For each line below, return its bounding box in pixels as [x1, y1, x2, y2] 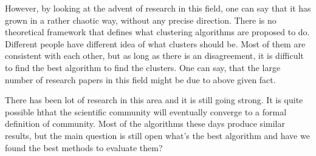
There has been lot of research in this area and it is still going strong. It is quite [5, 93, 303, 106]
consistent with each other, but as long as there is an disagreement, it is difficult [5, 49, 304, 62]
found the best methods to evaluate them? [5, 141, 163, 154]
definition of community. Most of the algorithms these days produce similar [5, 117, 285, 130]
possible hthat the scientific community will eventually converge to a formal [5, 105, 287, 118]
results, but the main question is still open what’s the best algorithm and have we [5, 129, 310, 141]
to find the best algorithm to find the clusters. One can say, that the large [5, 61, 281, 73]
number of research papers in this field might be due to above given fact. [5, 73, 276, 86]
